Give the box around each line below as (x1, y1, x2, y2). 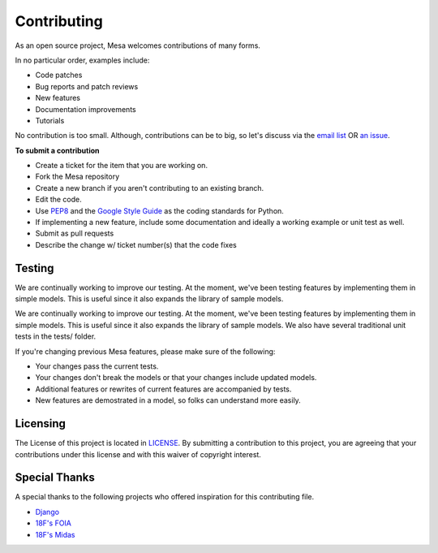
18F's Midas (35, 529, 76, 539)
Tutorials (35, 115, 65, 125)
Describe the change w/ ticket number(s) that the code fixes (35, 240, 237, 249)
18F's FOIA (35, 518, 72, 528)
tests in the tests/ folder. (15, 331, 97, 341)
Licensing (15, 417, 67, 430)
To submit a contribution (15, 145, 100, 155)
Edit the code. (35, 195, 83, 205)
